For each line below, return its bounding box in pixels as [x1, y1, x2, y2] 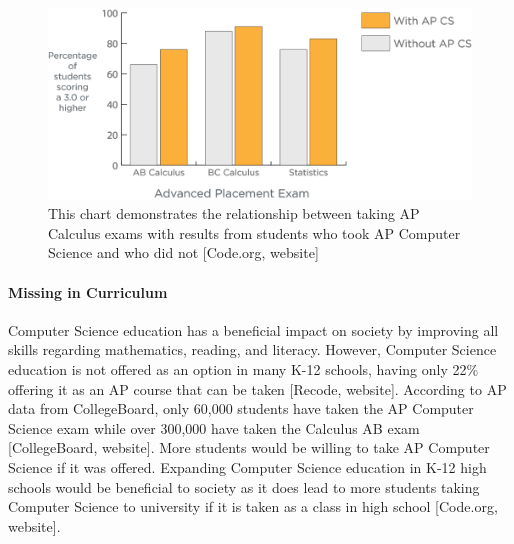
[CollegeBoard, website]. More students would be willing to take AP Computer [8, 437, 490, 458]
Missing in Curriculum [8, 281, 168, 302]
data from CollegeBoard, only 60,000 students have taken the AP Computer [8, 398, 474, 419]
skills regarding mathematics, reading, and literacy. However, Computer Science [8, 339, 497, 360]
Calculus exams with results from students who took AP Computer [48, 222, 461, 243]
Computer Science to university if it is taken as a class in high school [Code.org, [8, 496, 498, 517]
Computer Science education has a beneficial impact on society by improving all [8, 319, 499, 340]
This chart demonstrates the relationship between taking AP [48, 203, 420, 224]
